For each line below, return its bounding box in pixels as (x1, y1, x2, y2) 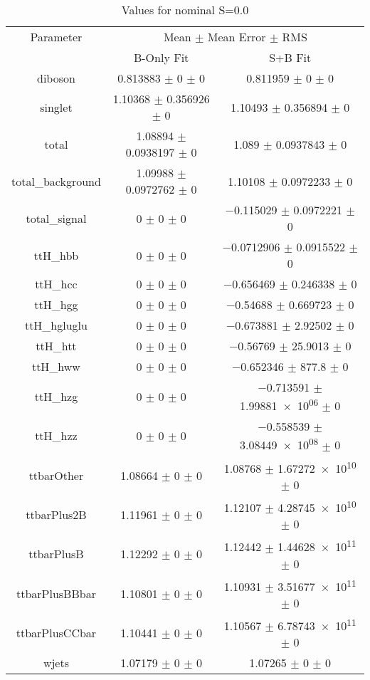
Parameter (30, 28, 83, 45)
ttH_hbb (33, 246, 79, 263)
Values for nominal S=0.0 (121, 1, 249, 18)
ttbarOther (28, 466, 84, 483)
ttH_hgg (34, 296, 78, 313)
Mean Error (207, 28, 266, 45)
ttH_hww (31, 358, 80, 375)
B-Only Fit (133, 49, 189, 66)
